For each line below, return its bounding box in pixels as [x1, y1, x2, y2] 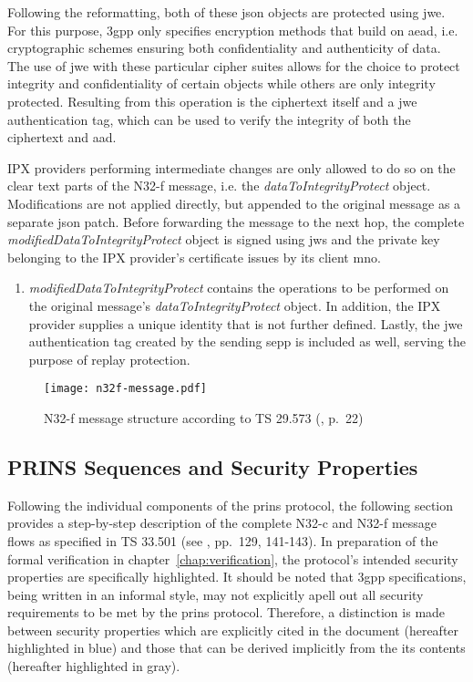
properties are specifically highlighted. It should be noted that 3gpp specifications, [7, 567, 467, 586]
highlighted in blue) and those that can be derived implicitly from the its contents [7, 638, 466, 657]
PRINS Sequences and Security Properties [7, 452, 418, 480]
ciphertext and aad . [7, 128, 117, 147]
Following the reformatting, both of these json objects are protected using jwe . [7, 3, 446, 21]
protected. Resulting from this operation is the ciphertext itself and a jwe [7, 91, 417, 110]
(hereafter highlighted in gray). [7, 656, 180, 676]
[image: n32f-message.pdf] [44, 382, 207, 396]
